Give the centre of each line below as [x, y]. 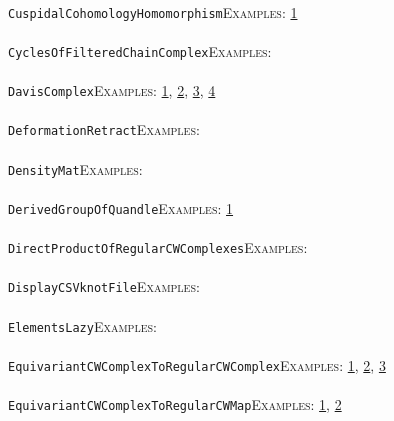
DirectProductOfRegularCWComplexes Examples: [158, 247]
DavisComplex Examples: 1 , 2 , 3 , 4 [112, 90]
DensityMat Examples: [75, 168]
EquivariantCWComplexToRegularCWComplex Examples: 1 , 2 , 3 [197, 364]
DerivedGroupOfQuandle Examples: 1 [121, 207]
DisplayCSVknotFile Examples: [104, 286]
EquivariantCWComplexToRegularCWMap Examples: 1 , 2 [175, 404]
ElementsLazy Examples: [82, 325]
